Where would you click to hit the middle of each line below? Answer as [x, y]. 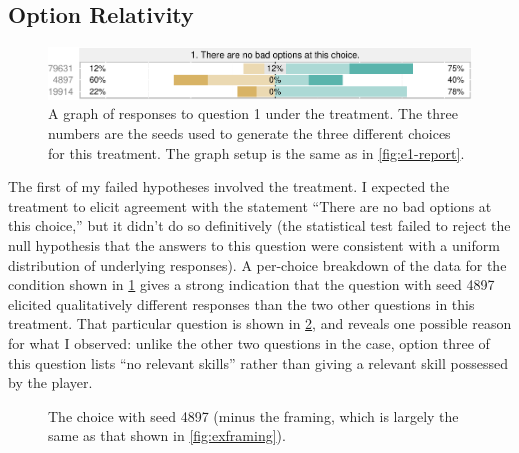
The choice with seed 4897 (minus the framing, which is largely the [253, 415]
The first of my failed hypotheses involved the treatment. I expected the [229, 186]
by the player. [50, 382]
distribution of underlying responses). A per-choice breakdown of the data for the [257, 264]
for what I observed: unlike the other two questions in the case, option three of [249, 342]
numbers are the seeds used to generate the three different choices [249, 133]
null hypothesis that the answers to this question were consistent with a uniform [254, 244]
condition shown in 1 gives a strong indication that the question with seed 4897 [251, 284]
